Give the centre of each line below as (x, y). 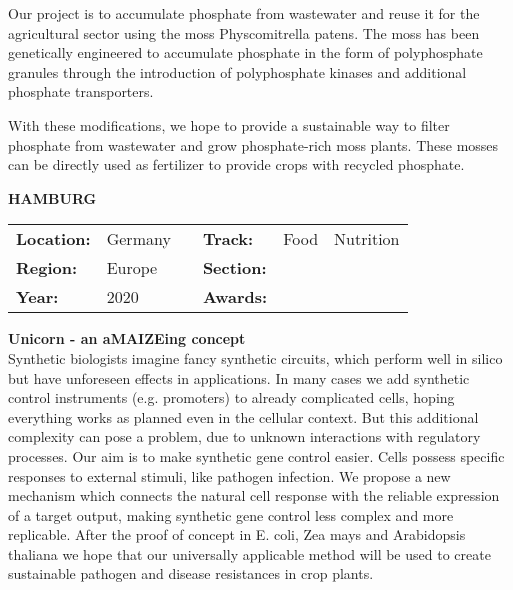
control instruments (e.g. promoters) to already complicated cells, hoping (231, 397)
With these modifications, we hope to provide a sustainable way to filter (229, 124)
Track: (228, 239)
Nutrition (367, 239)
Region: (47, 268)
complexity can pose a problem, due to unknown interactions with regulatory (244, 436)
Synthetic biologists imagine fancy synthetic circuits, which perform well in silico (255, 357)
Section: (234, 268)
